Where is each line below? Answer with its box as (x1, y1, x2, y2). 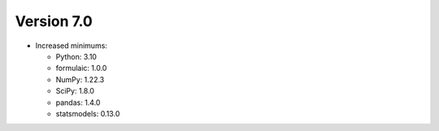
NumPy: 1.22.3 (55, 74, 105, 85)
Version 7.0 (15, 12, 93, 30)
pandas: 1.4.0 (55, 98, 101, 107)
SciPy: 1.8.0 (55, 86, 95, 96)
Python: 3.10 (55, 51, 98, 61)
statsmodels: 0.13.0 (55, 108, 120, 118)
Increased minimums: (35, 41, 107, 50)
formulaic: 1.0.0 (55, 63, 107, 73)
